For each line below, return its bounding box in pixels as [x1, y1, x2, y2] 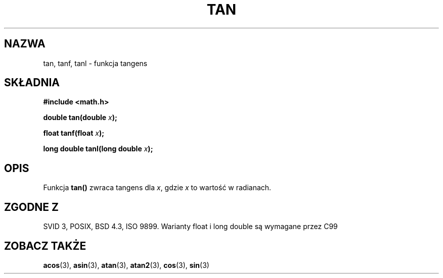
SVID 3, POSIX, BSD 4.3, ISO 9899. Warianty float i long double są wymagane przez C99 [43, 222, 338, 231]
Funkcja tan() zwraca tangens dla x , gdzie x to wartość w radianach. [43, 183, 272, 192]
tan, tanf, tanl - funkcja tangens [43, 59, 148, 68]
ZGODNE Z [4, 200, 59, 213]
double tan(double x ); [43, 113, 117, 122]
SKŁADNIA [4, 76, 60, 89]
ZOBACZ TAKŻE [4, 239, 86, 252]
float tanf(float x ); [43, 129, 104, 138]
